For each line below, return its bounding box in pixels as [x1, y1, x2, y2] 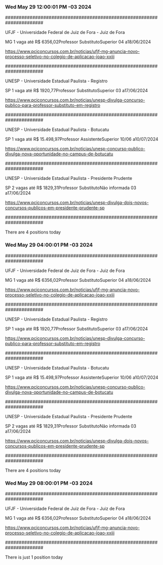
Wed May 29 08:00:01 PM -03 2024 [5, 479, 93, 486]
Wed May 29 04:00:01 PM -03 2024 [5, 241, 93, 248]
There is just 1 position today [5, 554, 63, 560]
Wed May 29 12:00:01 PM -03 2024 [5, 3, 92, 10]
